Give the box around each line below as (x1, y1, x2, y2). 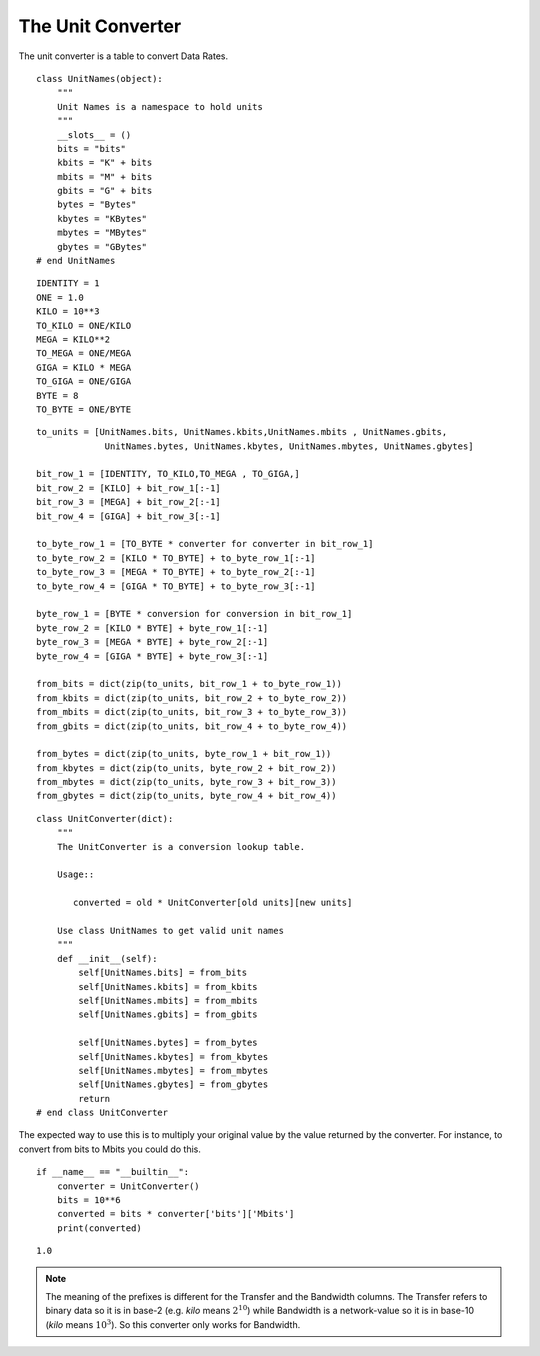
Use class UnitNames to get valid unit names (56, 925, 285, 936)
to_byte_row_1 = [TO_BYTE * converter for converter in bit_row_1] (36, 538, 374, 550)
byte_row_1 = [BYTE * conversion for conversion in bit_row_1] (36, 608, 353, 620)
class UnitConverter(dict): (36, 813, 174, 824)
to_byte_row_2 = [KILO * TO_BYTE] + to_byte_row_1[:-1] (36, 552, 316, 564)
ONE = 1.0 (36, 291, 84, 303)
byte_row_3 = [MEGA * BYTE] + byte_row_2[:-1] (36, 636, 269, 648)
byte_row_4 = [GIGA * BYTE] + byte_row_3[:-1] (36, 650, 269, 662)
